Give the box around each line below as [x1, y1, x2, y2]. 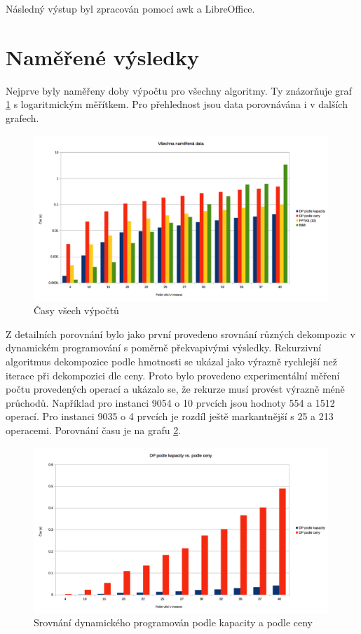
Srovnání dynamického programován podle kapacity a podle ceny [34, 615, 313, 630]
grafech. [6, 110, 39, 125]
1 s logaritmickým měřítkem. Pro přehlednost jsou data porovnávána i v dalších [6, 97, 348, 112]
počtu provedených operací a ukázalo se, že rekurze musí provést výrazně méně [6, 382, 345, 396]
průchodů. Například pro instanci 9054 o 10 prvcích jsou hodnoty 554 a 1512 [6, 395, 335, 410]
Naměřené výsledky [6, 42, 200, 71]
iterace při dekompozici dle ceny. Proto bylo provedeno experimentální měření [6, 367, 340, 382]
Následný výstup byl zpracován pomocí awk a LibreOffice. [6, 1, 255, 15]
